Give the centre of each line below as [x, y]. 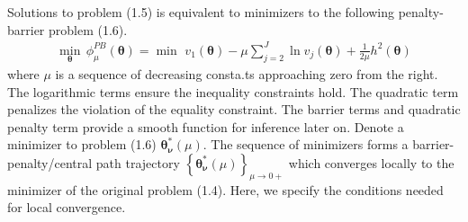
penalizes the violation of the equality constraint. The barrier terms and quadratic [234, 109]
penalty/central [50, 162]
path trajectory [138, 162]
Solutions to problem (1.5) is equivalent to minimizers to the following [201, 12]
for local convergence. [67, 207]
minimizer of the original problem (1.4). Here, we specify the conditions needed [225, 189]
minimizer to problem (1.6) [82, 144]
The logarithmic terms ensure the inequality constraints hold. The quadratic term [233, 91]
